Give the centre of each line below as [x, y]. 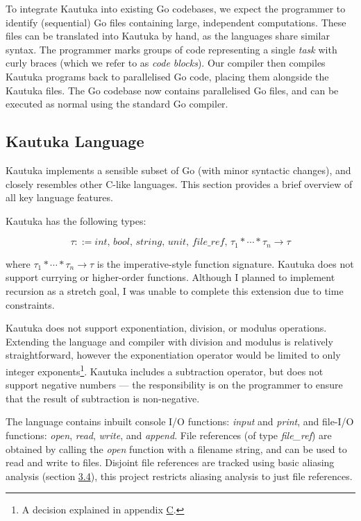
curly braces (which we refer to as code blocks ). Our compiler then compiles [166, 63]
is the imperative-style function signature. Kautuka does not [225, 263]
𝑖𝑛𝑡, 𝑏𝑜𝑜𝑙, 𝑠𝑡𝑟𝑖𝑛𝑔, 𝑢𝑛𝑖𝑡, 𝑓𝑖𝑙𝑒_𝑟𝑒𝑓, [161, 242]
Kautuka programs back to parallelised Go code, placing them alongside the [167, 76]
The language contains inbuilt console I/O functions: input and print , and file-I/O [180, 421]
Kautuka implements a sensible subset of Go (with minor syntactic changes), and [178, 170]
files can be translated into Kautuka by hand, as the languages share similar [168, 36]
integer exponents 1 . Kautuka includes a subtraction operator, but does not [165, 370]
